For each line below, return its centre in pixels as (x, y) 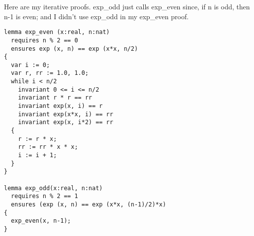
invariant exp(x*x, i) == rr (65, 114)
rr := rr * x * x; (48, 147)
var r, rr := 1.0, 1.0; (50, 73)
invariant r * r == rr (55, 98)
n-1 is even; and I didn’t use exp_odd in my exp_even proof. (96, 16)
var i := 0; (31, 65)
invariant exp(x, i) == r (60, 106)
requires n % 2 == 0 (45, 40)
